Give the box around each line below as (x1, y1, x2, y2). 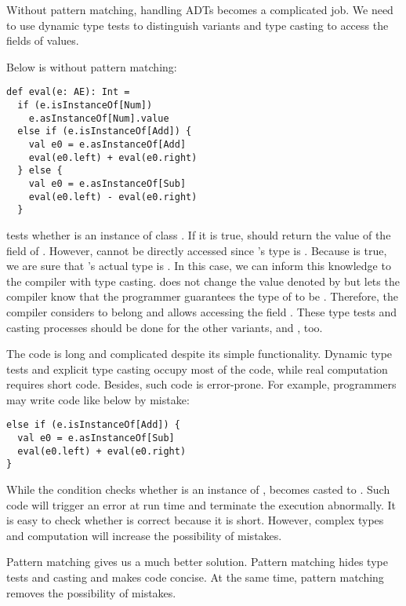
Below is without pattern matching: (6, 58, 177, 75)
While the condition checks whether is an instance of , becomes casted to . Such (6, 481, 390, 498)
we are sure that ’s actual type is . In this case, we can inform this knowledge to (6, 257, 391, 274)
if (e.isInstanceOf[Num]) (17, 100, 153, 111)
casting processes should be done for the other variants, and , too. (6, 319, 323, 335)
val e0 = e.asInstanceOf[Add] (28, 139, 187, 150)
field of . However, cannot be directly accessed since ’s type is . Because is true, (6, 242, 387, 258)
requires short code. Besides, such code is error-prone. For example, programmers (6, 376, 397, 392)
